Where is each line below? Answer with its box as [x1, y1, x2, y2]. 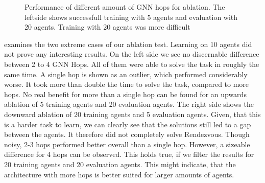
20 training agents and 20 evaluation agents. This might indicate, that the [4, 158, 236, 169]
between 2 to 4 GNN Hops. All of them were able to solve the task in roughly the [4, 58, 259, 69]
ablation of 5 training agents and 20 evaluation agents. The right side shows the [4, 99, 254, 109]
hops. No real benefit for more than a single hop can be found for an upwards [4, 88, 247, 99]
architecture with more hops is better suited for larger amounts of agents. [4, 169, 234, 179]
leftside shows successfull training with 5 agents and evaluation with [25, 11, 238, 22]
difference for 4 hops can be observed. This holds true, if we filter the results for [4, 149, 254, 159]
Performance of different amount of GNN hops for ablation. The [25, 2, 225, 12]
